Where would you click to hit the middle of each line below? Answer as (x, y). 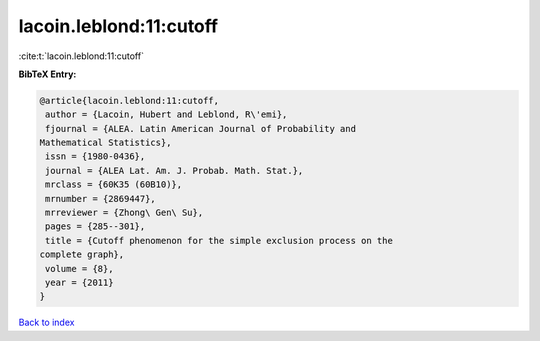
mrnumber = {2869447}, (101, 198)
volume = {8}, (79, 268)
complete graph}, (82, 254)
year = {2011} (79, 282)
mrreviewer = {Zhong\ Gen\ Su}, (124, 213)
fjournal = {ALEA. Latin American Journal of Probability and (201, 128)
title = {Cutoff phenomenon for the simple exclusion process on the (219, 240)
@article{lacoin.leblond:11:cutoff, (129, 100)
